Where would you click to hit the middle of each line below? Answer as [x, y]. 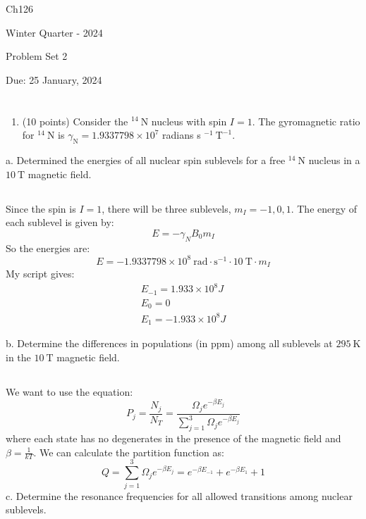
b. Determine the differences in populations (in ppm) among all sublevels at [169, 343]
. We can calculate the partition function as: [129, 452]
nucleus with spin [189, 121]
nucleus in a [334, 160]
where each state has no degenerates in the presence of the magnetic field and [173, 438]
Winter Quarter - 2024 [54, 32]
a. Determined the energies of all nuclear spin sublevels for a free [146, 160]
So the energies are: [48, 248]
